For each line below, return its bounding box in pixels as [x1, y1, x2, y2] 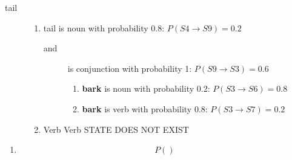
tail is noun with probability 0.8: [43, 21, 165, 34]
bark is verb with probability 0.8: [82, 102, 208, 115]
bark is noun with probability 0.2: [82, 82, 210, 95]
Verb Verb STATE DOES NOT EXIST [43, 123, 189, 135]
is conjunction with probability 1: [67, 62, 192, 74]
